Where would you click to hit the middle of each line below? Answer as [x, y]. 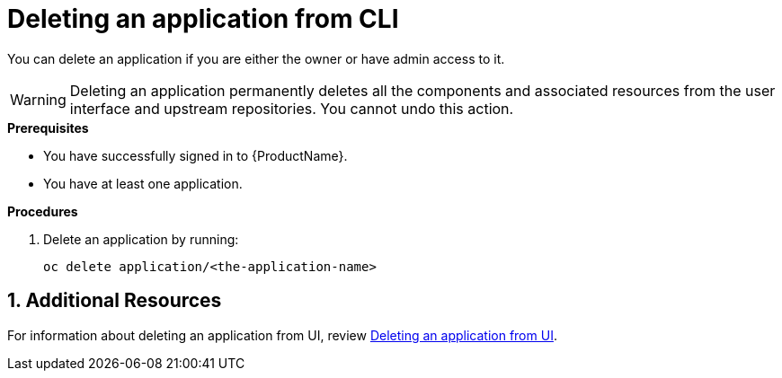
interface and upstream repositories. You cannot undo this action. [292, 108]
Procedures [43, 211]
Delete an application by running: [141, 239]
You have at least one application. [143, 183]
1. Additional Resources [115, 301]
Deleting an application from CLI [203, 19]
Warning [38, 99]
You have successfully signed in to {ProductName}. [195, 155]
